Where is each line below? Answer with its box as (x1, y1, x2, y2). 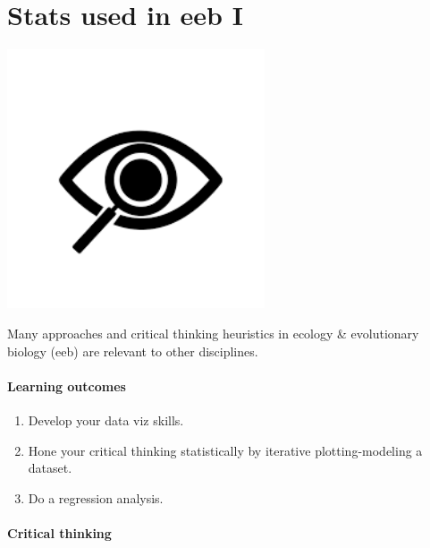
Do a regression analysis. (28, 488, 164, 507)
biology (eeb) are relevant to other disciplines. (7, 341, 258, 360)
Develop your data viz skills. (28, 410, 184, 429)
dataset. (28, 458, 72, 477)
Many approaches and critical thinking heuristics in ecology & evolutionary (7, 324, 419, 342)
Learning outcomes (7, 376, 126, 395)
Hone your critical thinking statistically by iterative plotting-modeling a (28, 441, 423, 459)
